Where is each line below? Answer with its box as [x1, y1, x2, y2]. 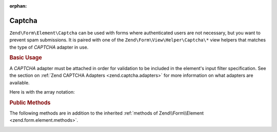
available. [9, 79, 30, 85]
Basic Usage [9, 54, 42, 61]
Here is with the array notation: [9, 89, 75, 95]
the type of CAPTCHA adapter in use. [9, 44, 89, 50]
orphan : [9, 3, 27, 9]
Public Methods [9, 99, 51, 106]
